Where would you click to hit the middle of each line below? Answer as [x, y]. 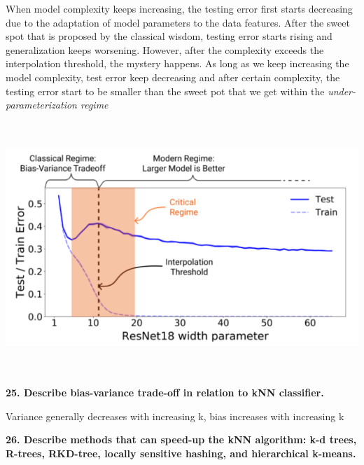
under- [342, 91]
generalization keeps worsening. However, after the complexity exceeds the [165, 49]
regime [94, 105]
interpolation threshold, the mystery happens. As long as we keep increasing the [177, 63]
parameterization [41, 105]
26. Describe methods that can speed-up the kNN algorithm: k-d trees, [181, 439]
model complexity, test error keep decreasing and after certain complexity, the [173, 77]
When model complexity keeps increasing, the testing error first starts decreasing [179, 8]
